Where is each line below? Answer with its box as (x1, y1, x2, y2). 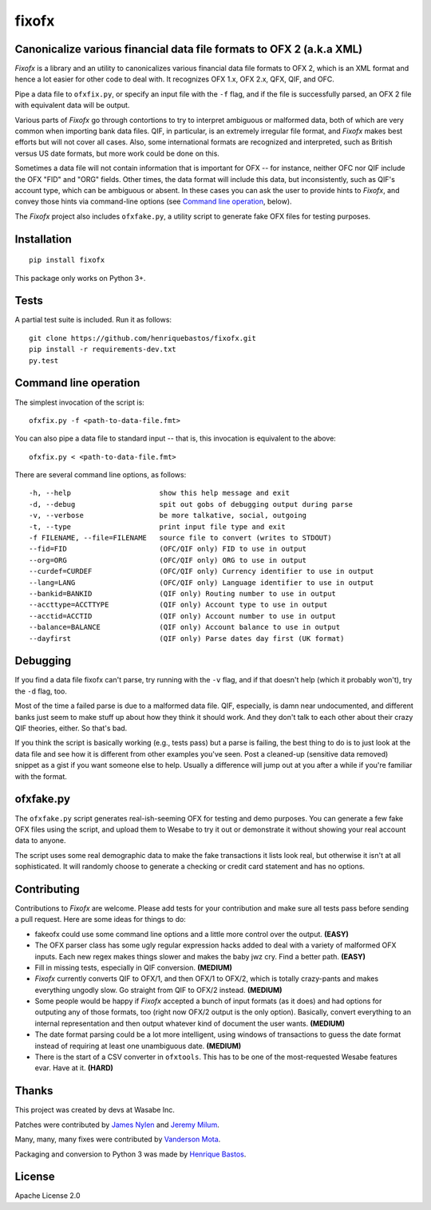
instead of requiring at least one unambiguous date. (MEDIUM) (34, 1041, 242, 1050)
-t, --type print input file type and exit (29, 522, 287, 531)
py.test (29, 356, 59, 365)
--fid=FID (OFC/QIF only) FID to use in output (29, 544, 307, 554)
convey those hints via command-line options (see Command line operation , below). (14, 196, 292, 207)
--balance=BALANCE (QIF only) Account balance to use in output (29, 623, 341, 632)
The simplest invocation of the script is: (14, 397, 145, 407)
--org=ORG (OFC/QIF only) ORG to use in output (29, 556, 307, 564)
